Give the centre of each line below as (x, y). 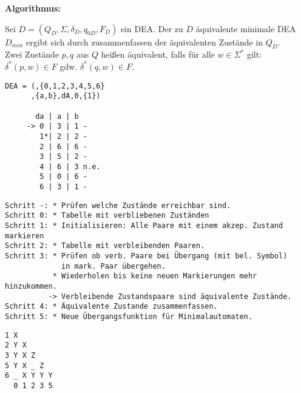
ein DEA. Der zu (152, 28)
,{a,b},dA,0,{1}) (66, 96)
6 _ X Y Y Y (29, 376)
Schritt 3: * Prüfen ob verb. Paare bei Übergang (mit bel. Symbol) (146, 256)
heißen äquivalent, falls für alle (158, 54)
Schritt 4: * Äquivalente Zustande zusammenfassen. (111, 307)
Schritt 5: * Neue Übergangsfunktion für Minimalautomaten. (129, 317)
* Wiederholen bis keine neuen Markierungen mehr (155, 276)
